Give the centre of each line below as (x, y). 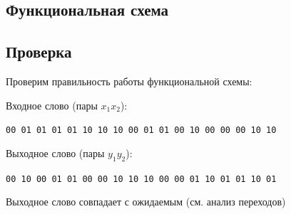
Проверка (39, 52)
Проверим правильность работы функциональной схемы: (129, 81)
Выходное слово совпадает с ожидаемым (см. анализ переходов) (146, 202)
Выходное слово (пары (55, 153)
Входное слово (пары (52, 105)
